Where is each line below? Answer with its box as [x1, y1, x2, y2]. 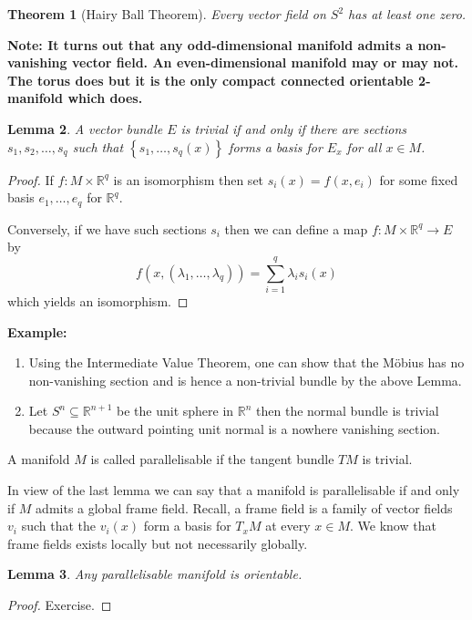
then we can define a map [224, 219, 368, 238]
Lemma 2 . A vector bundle [7, 119, 163, 138]
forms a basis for [229, 137, 323, 156]
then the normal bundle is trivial [256, 401, 439, 420]
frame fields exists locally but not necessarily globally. [7, 533, 308, 553]
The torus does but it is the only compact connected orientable [7, 70, 414, 89]
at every [265, 516, 311, 535]
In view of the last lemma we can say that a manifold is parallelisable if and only [7, 480, 460, 500]
